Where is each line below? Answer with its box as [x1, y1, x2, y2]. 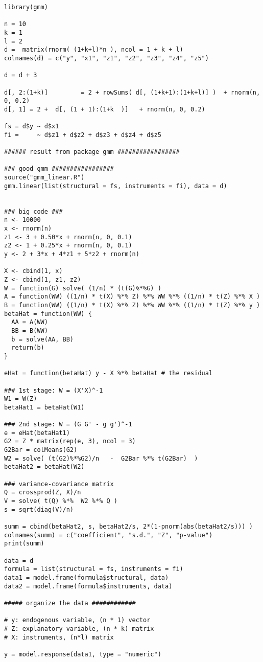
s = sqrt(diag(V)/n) [4, 506, 74, 513]
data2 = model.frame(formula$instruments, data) [4, 582, 173, 590]
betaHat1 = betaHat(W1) [4, 403, 85, 411]
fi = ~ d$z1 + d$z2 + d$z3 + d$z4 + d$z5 [4, 131, 161, 139]
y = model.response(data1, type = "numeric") [4, 650, 161, 658]
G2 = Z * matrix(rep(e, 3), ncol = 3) [4, 438, 136, 445]
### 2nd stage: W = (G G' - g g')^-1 [4, 421, 132, 428]
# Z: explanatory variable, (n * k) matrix [4, 625, 154, 632]
